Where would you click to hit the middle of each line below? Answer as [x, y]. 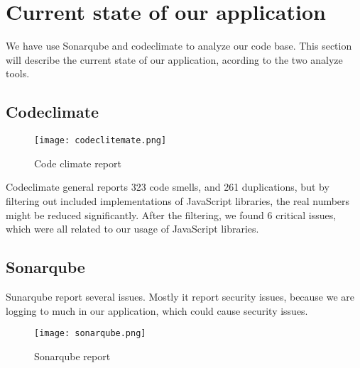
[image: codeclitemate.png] [100, 141]
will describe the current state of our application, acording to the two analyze [174, 59]
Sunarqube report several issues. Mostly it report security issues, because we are [180, 296]
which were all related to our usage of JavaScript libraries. [132, 229]
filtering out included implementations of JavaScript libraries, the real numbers [178, 200]
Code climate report [78, 163]
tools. [18, 73]
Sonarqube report [72, 356]
